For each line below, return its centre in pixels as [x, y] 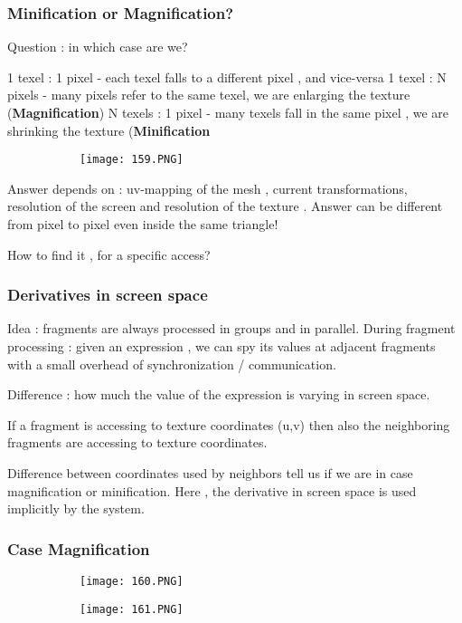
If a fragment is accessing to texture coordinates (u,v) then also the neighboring [229, 424]
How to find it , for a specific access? [109, 254]
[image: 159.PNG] [132, 160]
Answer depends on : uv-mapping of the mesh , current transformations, [207, 188]
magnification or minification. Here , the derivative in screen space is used [212, 490]
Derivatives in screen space [108, 295]
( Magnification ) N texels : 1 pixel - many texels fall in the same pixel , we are [228, 112]
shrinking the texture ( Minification [109, 130]
